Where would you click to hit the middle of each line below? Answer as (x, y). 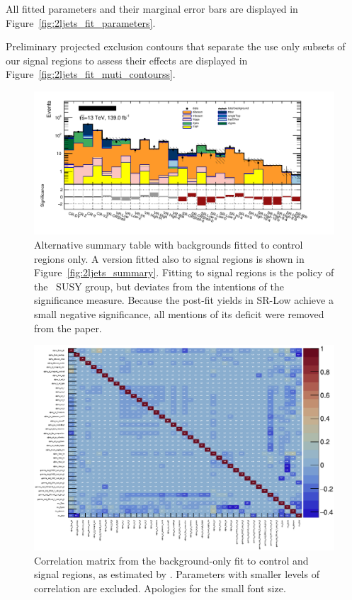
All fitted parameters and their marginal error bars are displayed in (152, 9)
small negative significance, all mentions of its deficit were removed (179, 314)
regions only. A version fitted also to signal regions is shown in (169, 258)
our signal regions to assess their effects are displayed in (127, 60)
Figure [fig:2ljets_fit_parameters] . (81, 22)
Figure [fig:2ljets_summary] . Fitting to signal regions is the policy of (184, 272)
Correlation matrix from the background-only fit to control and (171, 560)
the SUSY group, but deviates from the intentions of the (159, 286)
